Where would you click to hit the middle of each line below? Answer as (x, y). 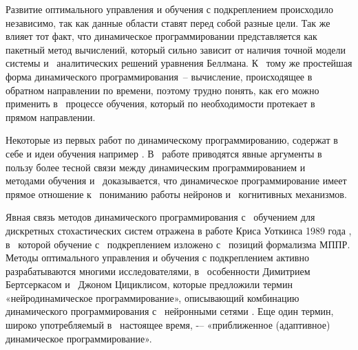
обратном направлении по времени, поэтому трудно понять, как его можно (162, 90)
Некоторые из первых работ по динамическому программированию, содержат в (172, 140)
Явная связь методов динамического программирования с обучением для (160, 217)
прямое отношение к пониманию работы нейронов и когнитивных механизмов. (176, 194)
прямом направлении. (51, 117)
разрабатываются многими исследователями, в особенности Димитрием (158, 271)
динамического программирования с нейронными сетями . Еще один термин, (170, 311)
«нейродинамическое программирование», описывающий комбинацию (152, 297)
